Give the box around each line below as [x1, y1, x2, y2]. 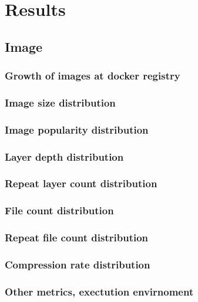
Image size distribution [5, 95, 116, 109]
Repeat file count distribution [5, 230, 149, 245]
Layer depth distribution [5, 149, 124, 164]
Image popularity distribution [5, 122, 149, 137]
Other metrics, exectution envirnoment [5, 284, 194, 298]
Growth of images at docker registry [5, 68, 180, 83]
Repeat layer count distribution [5, 176, 157, 191]
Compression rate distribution [5, 257, 150, 271]
